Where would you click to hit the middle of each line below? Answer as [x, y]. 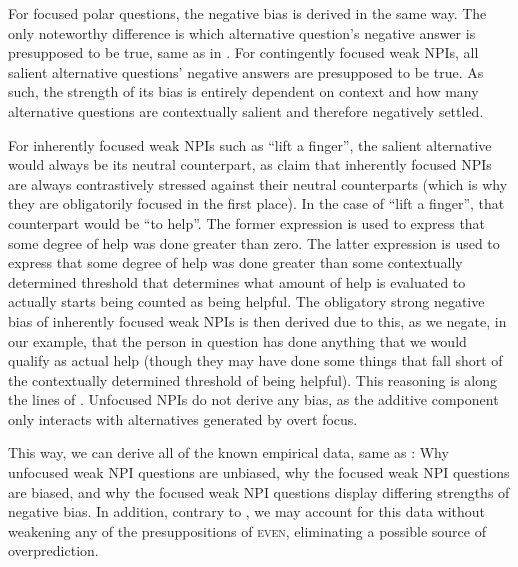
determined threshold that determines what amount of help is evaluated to [237, 281]
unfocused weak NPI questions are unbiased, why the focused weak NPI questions [259, 472]
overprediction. [53, 550]
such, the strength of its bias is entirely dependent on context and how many [243, 91]
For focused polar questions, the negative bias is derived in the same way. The [247, 13]
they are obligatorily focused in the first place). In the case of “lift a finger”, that [256, 203]
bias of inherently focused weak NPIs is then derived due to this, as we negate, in [257, 320]
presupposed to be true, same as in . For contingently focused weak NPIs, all [243, 52]
